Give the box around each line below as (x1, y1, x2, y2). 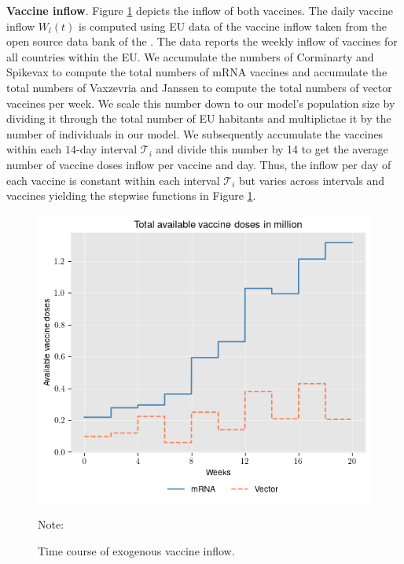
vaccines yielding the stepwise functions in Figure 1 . (6, 187, 256, 204)
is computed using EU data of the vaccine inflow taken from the (78, 17, 387, 34)
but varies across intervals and (238, 171, 385, 188)
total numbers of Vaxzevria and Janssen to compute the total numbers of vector (6, 79, 392, 95)
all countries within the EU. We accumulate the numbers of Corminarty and (6, 48, 374, 65)
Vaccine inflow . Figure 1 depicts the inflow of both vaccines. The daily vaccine (6, 2, 393, 18)
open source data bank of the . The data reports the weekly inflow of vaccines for (6, 33, 398, 50)
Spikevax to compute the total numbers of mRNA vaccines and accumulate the (6, 64, 387, 80)
